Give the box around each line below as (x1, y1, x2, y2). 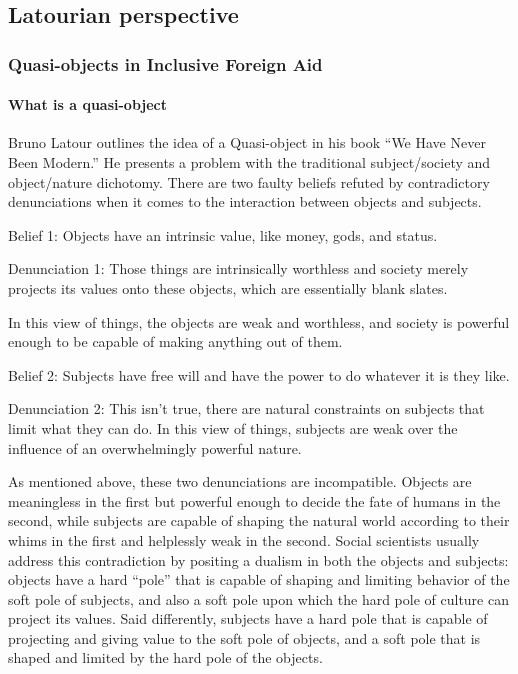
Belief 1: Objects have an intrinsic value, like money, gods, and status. (8, 224, 438, 245)
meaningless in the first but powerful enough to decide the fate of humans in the (8, 490, 501, 511)
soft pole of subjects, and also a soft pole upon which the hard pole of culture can (8, 588, 509, 609)
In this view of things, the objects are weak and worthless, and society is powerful (8, 311, 510, 332)
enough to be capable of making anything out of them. (8, 331, 343, 352)
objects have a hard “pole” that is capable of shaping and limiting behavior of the (8, 569, 510, 590)
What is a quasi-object (8, 94, 168, 115)
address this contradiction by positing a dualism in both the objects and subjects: (8, 549, 509, 570)
